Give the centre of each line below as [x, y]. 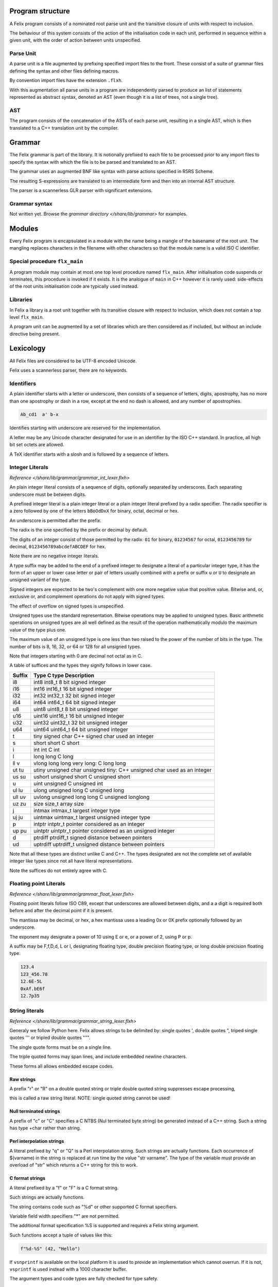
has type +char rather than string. [45, 1128]
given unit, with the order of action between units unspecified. [75, 40]
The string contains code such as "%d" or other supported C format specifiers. [93, 1207]
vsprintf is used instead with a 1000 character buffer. [68, 1269]
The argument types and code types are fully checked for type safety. [84, 1279]
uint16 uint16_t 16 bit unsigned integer [79, 716]
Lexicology [28, 348]
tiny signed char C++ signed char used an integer [94, 736]
